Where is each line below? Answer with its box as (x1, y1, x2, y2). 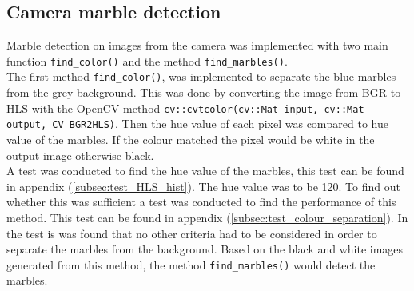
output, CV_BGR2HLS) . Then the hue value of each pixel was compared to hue (6, 115, 388, 132)
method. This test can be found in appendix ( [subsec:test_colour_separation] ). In (6, 209, 408, 225)
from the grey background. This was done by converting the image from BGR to (6, 84, 401, 101)
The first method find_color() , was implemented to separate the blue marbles (6, 68, 396, 85)
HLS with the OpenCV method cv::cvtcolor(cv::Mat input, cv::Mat (6, 99, 364, 116)
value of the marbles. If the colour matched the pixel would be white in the (6, 131, 375, 148)
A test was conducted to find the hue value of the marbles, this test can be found (6, 162, 404, 179)
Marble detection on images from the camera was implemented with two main (6, 37, 388, 54)
